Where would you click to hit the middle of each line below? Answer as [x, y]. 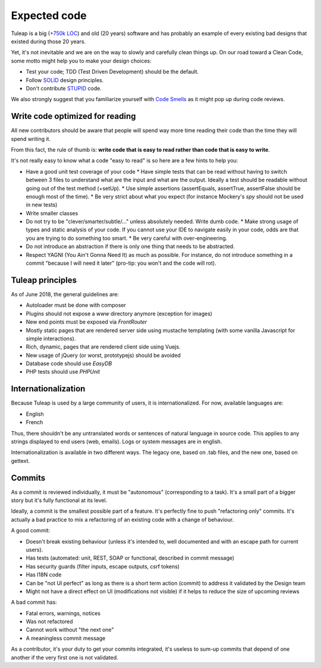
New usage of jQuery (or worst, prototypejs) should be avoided [103, 355]
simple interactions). [51, 338]
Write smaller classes [52, 213]
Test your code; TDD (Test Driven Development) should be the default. [112, 72]
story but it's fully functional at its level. [59, 500]
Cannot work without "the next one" [70, 630]
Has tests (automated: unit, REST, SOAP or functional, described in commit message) [130, 558]
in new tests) [42, 205]
